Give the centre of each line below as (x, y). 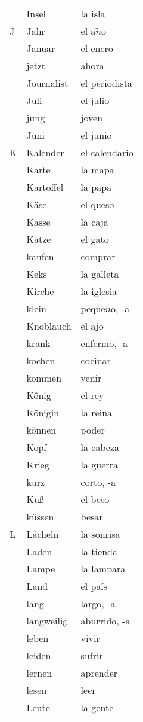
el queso (97, 204)
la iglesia (99, 291)
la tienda (99, 551)
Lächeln (43, 534)
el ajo (92, 326)
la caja (94, 222)
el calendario (107, 152)
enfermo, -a (104, 343)
